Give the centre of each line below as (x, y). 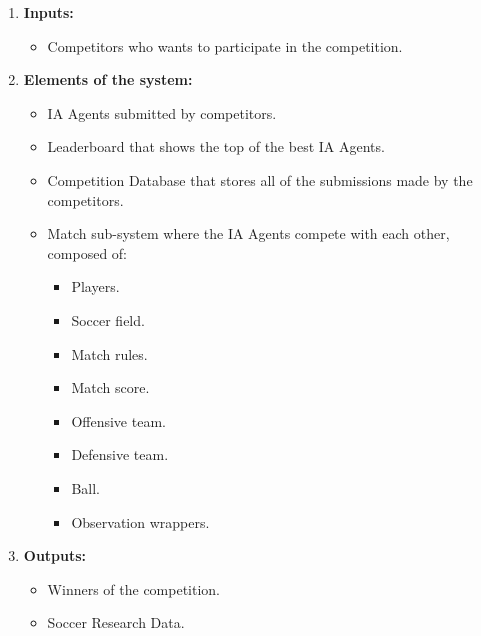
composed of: (87, 252)
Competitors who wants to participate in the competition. (225, 45)
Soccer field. (108, 319)
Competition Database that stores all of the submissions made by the (260, 179)
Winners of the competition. (134, 588)
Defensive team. (120, 454)
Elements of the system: (108, 79)
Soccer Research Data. (116, 622)
